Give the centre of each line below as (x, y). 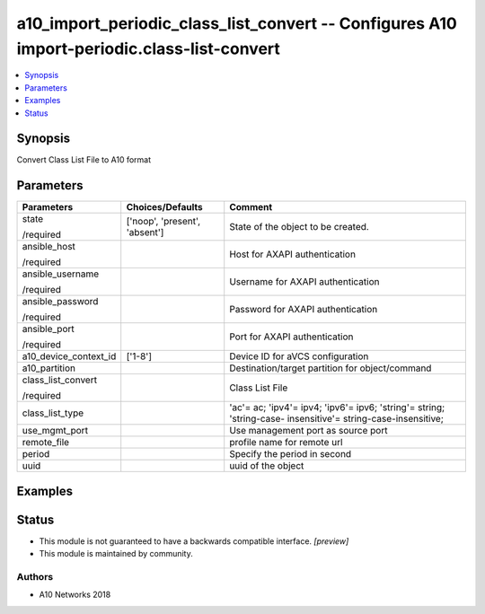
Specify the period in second (291, 454)
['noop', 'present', (163, 222)
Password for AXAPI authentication (304, 310)
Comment (251, 207)
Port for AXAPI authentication (291, 337)
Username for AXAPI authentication (304, 282)
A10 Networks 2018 (75, 595)
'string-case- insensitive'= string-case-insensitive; (336, 419)
